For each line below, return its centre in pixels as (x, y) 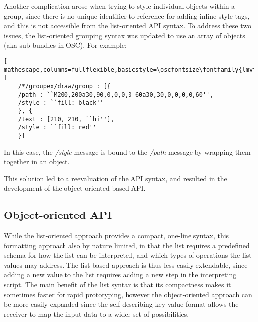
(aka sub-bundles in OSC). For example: (65, 45)
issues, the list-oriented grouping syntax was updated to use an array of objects (125, 35)
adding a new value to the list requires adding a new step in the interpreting (120, 274)
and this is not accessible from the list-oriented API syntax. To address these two (128, 26)
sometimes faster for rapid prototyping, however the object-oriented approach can (128, 294)
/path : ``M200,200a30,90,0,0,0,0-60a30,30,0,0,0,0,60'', (116, 94)
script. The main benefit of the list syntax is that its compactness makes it (118, 284)
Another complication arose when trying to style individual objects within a (120, 6)
